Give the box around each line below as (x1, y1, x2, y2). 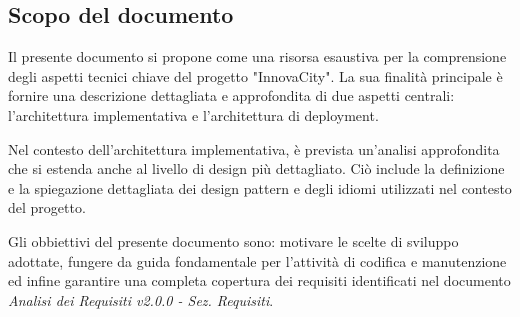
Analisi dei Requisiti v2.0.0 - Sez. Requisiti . (8, 289, 274, 310)
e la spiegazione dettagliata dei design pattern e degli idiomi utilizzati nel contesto (8, 177, 512, 198)
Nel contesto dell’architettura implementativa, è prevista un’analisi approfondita (8, 138, 500, 159)
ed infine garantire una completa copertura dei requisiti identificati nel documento (8, 270, 511, 291)
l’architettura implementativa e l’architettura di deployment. (8, 104, 379, 125)
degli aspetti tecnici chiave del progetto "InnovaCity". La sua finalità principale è (8, 65, 503, 86)
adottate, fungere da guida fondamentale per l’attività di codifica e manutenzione (8, 250, 507, 271)
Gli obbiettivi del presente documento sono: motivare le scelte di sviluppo (8, 230, 459, 251)
